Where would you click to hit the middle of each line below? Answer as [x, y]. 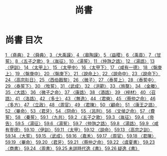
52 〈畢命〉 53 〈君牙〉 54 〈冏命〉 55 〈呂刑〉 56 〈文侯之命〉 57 [75, 111]
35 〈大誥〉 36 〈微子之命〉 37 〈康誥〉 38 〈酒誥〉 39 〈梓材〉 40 [76, 92]
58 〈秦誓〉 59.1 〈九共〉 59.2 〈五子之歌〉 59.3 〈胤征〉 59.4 [80, 117]
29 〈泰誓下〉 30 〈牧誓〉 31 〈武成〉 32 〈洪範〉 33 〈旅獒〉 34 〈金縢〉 [82, 86]
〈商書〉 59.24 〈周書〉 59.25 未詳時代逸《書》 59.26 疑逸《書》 [73, 148]
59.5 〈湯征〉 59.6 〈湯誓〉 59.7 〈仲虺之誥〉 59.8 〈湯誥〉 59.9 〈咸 [86, 123]
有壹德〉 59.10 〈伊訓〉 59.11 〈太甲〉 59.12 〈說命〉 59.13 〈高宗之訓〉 [79, 130]
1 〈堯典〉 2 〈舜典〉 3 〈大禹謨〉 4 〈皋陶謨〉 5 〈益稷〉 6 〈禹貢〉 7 [78, 55]
